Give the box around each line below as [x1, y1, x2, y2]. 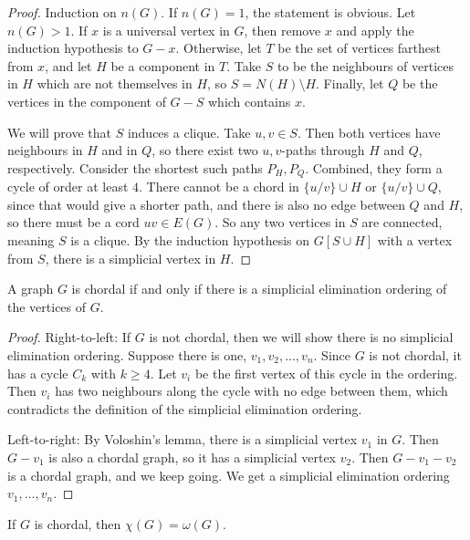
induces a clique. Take [127, 122, 251, 141]
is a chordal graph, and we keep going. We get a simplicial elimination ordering [7, 465, 450, 484]
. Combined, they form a [305, 158, 443, 177]
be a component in [110, 56, 215, 75]
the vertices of [7, 296, 87, 316]
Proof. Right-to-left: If [7, 327, 131, 347]
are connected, [361, 213, 443, 232]
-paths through [281, 140, 365, 160]
